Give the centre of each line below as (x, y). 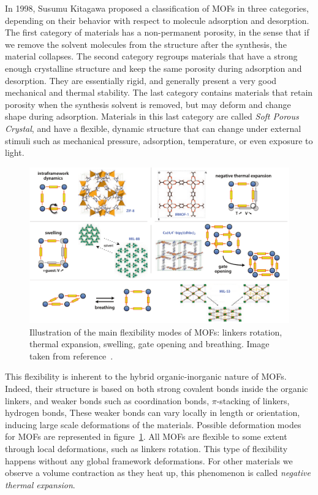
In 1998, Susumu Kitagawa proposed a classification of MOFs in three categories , (157, 8)
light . (15, 152)
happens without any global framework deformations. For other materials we (149, 460)
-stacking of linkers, (253, 400)
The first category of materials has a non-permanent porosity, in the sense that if (157, 32)
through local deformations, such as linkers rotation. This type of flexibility (146, 449)
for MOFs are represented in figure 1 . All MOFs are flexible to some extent (146, 436)
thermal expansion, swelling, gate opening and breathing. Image (150, 344)
